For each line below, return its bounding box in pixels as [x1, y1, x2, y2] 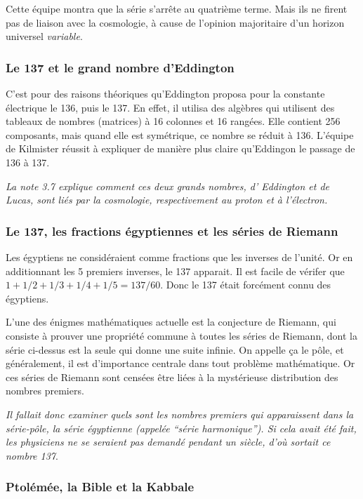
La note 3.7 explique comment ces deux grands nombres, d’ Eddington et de [6, 178, 330, 193]
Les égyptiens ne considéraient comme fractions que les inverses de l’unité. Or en [6, 249, 353, 264]
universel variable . [6, 29, 83, 44]
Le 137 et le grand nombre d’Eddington [6, 58, 235, 76]
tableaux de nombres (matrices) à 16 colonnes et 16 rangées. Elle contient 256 [6, 114, 341, 128]
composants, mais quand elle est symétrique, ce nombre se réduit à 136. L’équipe [6, 127, 354, 142]
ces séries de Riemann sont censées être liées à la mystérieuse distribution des [6, 369, 338, 384]
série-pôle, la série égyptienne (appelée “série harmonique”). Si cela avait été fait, [6, 420, 357, 435]
